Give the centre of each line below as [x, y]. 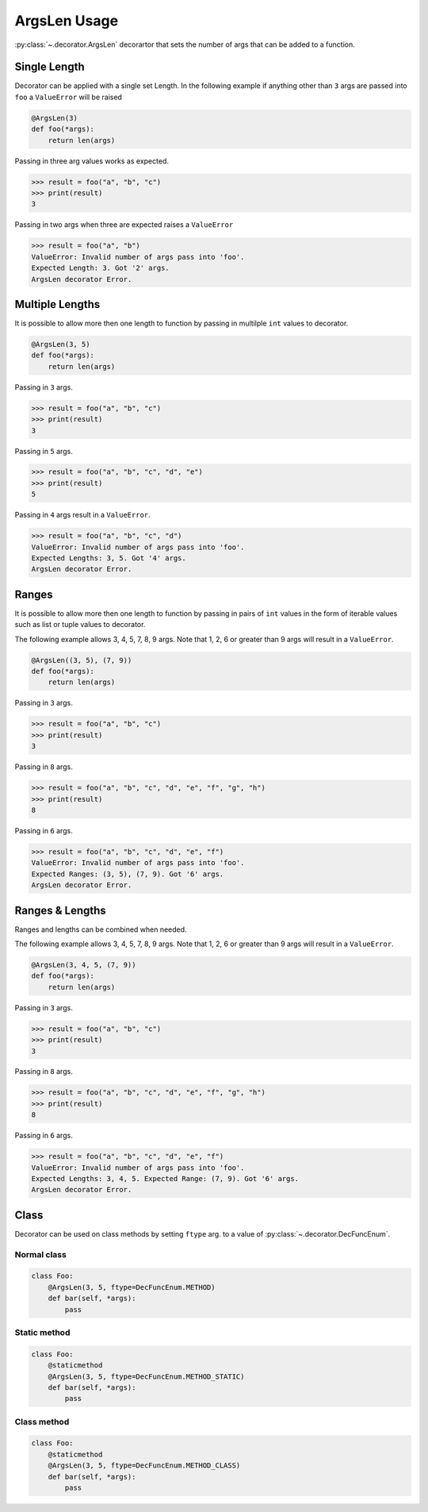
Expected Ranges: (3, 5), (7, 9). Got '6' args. [128, 874]
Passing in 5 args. [44, 451]
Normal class [40, 1254]
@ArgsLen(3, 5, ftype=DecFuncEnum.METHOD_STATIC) [146, 1376]
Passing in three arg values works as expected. [92, 161]
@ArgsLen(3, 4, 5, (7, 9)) [84, 965]
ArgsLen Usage [67, 21]
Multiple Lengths [57, 304]
